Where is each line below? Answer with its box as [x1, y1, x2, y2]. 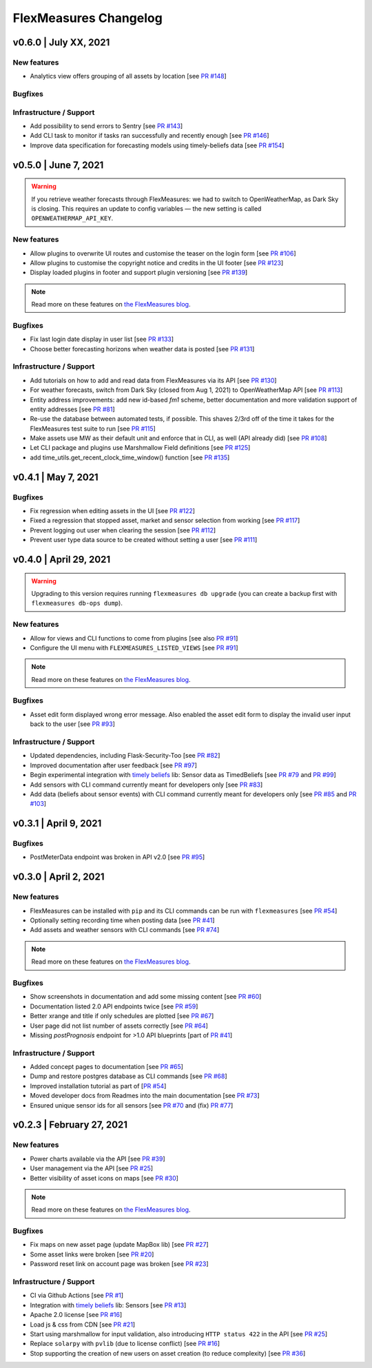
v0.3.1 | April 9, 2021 [12, 818, 102, 829]
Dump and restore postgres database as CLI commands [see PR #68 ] [30, 1072, 227, 1081]
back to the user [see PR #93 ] [30, 720, 115, 728]
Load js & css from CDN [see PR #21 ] [30, 1320, 136, 1329]
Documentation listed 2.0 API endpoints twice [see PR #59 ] [30, 1002, 198, 1011]
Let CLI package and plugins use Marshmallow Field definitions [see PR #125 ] [30, 444, 251, 452]
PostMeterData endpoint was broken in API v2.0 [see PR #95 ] [30, 853, 205, 861]
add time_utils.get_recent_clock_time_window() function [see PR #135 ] [30, 453, 230, 462]
